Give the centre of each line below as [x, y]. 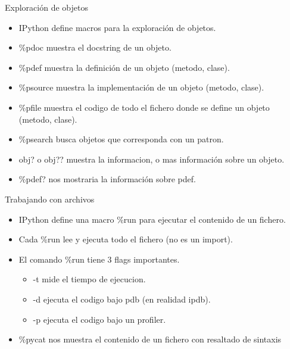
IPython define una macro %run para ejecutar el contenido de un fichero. [152, 219]
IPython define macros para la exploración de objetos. [117, 27]
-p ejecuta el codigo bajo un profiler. [99, 319]
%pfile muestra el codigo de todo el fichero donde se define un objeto [144, 107]
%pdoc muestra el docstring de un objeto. [95, 47]
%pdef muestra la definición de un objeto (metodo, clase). [124, 67]
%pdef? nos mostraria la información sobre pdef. [107, 179]
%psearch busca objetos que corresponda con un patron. [121, 139]
